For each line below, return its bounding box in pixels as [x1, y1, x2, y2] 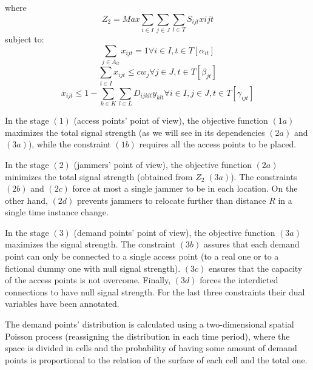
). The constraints [231, 170, 297, 183]
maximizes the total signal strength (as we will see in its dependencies [5, 126, 265, 138]
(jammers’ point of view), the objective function [73, 158, 252, 170]
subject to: [5, 32, 44, 45]
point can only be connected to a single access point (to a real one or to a [5, 250, 279, 263]
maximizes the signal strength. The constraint [5, 238, 176, 251]
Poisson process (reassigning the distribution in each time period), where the [5, 329, 290, 342]
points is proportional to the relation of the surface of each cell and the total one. [5, 353, 308, 366]
